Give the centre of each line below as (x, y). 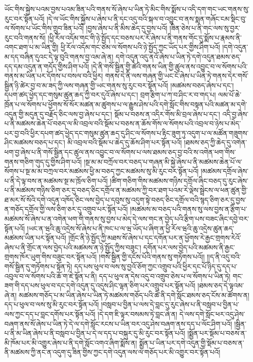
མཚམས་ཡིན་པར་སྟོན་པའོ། (36, 238)
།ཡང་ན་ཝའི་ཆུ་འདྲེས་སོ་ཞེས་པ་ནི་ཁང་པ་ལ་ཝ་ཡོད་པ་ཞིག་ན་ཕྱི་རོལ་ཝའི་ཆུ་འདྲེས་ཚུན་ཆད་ (131, 228)
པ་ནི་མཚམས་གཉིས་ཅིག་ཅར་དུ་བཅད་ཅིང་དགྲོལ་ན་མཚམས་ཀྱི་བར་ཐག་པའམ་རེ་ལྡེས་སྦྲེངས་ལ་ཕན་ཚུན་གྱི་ (126, 190)
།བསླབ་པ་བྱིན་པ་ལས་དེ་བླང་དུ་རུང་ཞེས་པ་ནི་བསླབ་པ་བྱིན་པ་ (170, 304)
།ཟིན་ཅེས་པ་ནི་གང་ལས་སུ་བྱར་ (205, 28)
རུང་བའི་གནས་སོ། (25, 37)
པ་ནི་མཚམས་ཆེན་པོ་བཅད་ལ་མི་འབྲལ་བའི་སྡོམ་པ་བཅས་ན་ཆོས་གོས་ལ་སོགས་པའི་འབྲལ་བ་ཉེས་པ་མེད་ (123, 123)
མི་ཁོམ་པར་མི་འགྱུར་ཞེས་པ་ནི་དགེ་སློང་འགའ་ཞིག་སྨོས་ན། (71, 342)
